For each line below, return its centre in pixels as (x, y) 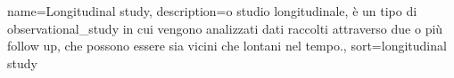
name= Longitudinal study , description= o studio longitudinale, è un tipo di (212, 11)
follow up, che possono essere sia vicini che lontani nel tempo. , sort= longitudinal (227, 46)
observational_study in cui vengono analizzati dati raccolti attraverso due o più (225, 28)
